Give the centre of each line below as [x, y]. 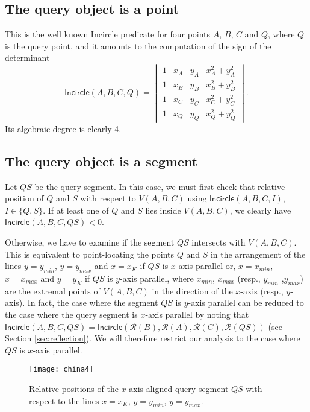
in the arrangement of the [258, 254]
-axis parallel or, [206, 266]
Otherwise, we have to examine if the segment [90, 242]
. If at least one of [76, 210]
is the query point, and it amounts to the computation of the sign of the [138, 46]
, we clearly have [260, 210]
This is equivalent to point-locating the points [90, 254]
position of [24, 198]
